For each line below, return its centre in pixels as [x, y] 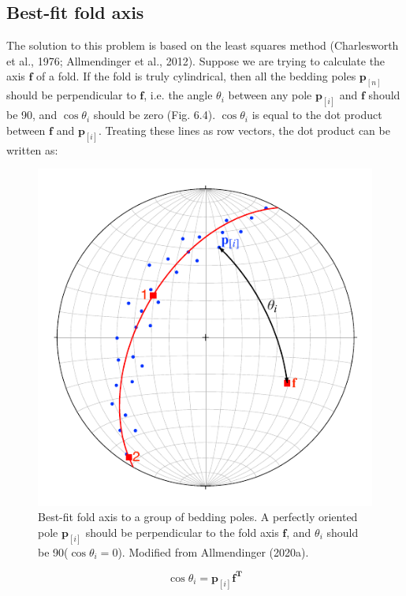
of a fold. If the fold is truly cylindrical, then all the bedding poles [196, 76]
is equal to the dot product [317, 115]
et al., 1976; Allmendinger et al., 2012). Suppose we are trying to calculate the [196, 60]
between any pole [270, 95]
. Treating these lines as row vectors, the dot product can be [244, 130]
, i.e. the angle [178, 95]
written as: [32, 149]
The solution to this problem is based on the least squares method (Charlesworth [203, 45]
